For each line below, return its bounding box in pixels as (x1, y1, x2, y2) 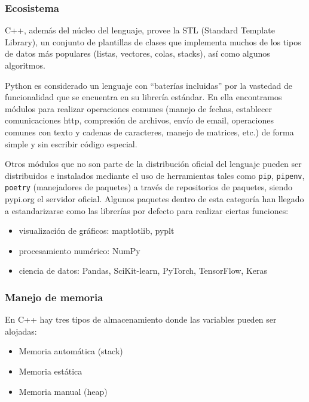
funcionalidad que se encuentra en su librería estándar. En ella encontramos (5, 91, 282, 103)
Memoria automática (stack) (19, 345, 123, 357)
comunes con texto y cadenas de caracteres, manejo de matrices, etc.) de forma (5, 125, 294, 138)
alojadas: (5, 324, 37, 337)
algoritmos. (5, 59, 45, 71)
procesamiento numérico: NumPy (19, 244, 140, 256)
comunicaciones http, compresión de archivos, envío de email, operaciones (5, 114, 274, 126)
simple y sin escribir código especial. (5, 137, 137, 150)
